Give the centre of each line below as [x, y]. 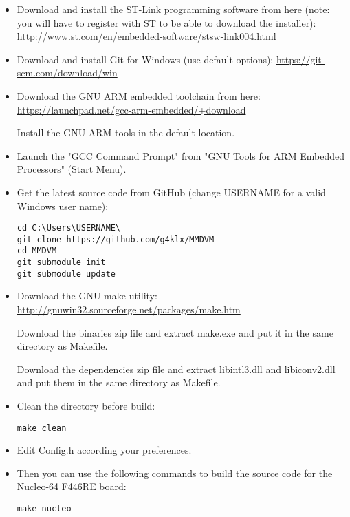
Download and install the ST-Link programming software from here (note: [173, 9]
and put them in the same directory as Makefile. [119, 382]
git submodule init [61, 263]
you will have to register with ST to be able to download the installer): [166, 22]
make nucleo [44, 509]
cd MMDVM [37, 251]
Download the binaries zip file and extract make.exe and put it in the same [175, 332]
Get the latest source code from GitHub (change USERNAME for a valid [171, 192]
